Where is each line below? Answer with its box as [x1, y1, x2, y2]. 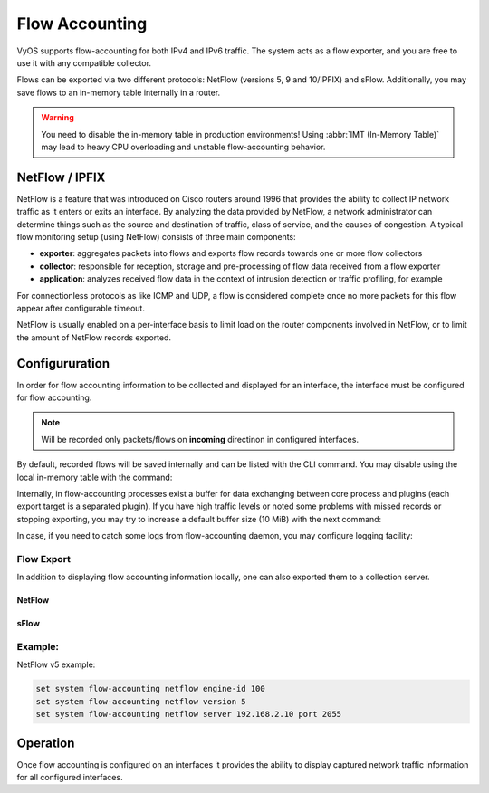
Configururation [16, 356, 110, 371]
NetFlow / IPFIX [16, 169, 106, 185]
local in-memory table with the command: [16, 472, 173, 482]
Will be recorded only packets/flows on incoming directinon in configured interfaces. [41, 434, 360, 444]
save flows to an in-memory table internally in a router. [16, 87, 221, 98]
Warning [41, 112, 74, 123]
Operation [16, 735, 75, 750]
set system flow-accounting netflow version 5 [35, 696, 246, 706]
